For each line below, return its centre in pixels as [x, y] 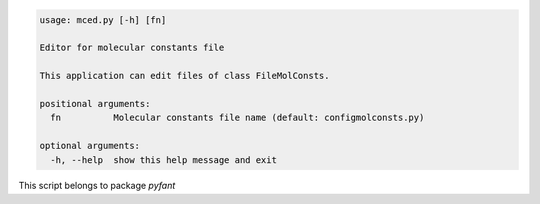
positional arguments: [95, 103]
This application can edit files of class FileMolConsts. [184, 76]
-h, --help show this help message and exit [163, 159]
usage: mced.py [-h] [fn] [103, 19]
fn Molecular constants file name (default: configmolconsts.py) [237, 118]
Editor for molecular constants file [132, 48]
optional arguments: [89, 146]
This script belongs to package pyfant [97, 186]
